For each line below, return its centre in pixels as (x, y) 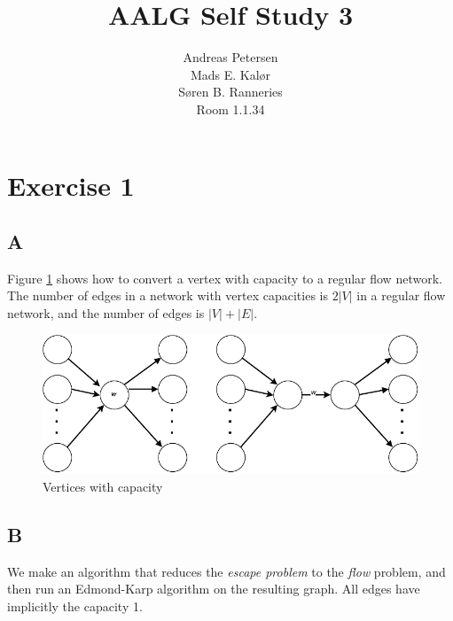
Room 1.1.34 (230, 109)
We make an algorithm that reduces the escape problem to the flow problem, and (226, 571)
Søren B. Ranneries (230, 92)
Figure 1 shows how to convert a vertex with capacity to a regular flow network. (225, 278)
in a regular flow (401, 295)
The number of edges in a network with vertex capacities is (168, 295)
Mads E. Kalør (230, 74)
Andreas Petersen (230, 57)
